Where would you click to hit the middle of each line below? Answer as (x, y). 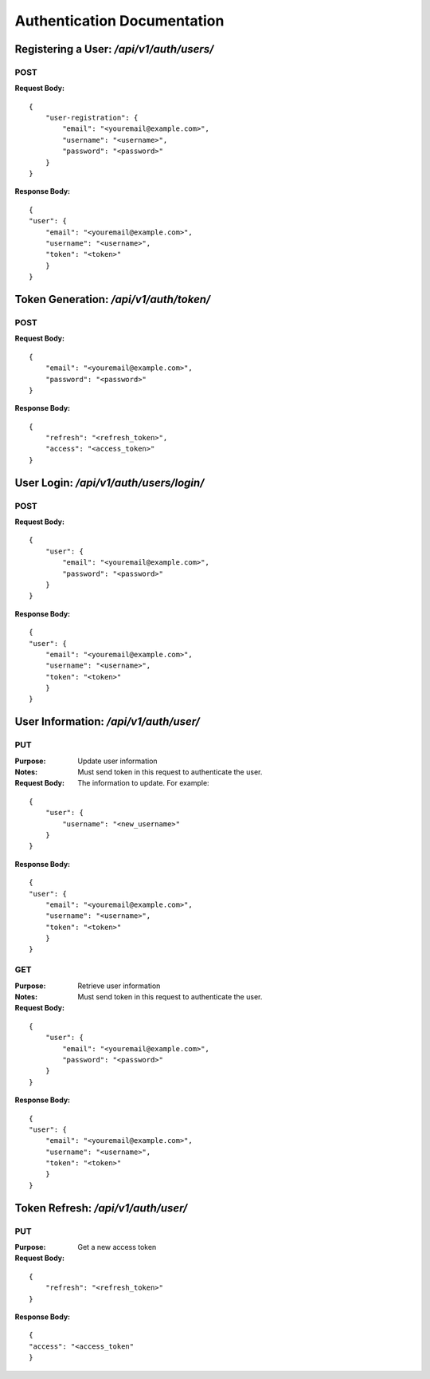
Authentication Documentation (119, 21)
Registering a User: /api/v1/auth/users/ (114, 49)
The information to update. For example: (144, 783)
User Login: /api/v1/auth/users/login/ (109, 483)
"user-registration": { (92, 118)
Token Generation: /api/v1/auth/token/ (113, 299)
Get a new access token (117, 1247)
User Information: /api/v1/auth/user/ (107, 722)
